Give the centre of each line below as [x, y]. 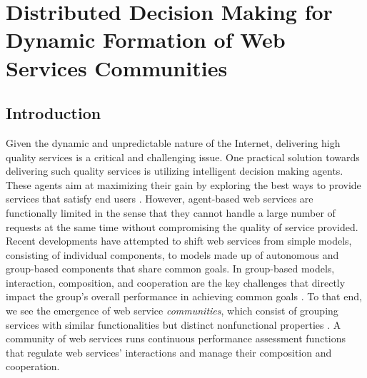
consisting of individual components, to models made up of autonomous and [172, 254]
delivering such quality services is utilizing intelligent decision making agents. [175, 171]
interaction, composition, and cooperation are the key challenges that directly [176, 282]
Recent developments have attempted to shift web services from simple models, [179, 241]
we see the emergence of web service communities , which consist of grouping [172, 311]
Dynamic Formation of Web [146, 40]
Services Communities [117, 67]
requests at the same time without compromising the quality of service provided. [182, 226]
